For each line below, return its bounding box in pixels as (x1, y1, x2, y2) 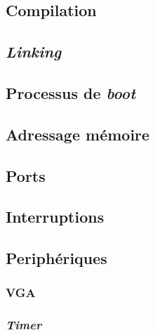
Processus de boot (6, 81, 136, 103)
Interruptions (6, 206, 105, 228)
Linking (6, 41, 62, 63)
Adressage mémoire (6, 123, 150, 145)
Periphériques (6, 247, 107, 269)
